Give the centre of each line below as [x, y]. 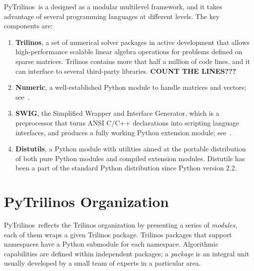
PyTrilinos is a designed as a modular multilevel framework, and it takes [113, 6]
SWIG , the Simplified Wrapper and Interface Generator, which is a [117, 113]
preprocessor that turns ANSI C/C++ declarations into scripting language [127, 122]
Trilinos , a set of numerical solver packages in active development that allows [132, 42]
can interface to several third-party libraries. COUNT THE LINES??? [126, 71]
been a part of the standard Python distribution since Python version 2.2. [126, 168]
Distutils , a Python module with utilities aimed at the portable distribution [131, 149]
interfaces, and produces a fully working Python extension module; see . [124, 132]
